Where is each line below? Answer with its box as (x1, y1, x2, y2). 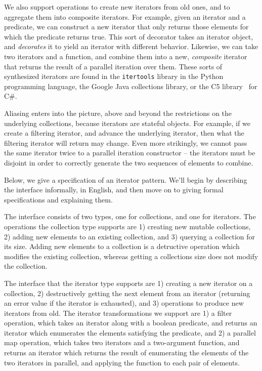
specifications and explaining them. (4, 194, 113, 204)
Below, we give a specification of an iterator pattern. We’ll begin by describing (4, 174, 247, 185)
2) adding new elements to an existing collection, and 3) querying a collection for (4, 231, 255, 241)
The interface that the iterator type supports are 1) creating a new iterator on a (4, 277, 253, 288)
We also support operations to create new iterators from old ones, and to (4, 2, 230, 12)
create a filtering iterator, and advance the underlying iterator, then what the (4, 128, 244, 138)
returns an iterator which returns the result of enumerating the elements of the (4, 347, 249, 358)
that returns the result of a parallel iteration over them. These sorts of (4, 61, 223, 71)
